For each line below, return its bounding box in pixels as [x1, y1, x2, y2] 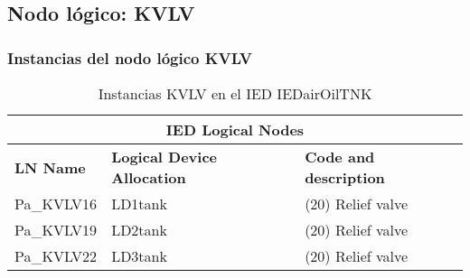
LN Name [14, 156, 86, 178]
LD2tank [111, 219, 167, 240]
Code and [305, 146, 375, 167]
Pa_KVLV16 [14, 193, 98, 214]
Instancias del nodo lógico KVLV [7, 46, 253, 69]
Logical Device [111, 146, 218, 167]
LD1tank [111, 193, 167, 214]
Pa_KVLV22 [14, 246, 98, 266]
